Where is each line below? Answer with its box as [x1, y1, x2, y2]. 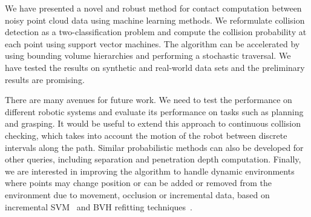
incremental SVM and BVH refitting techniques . [5, 200, 192, 213]
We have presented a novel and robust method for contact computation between [5, 2, 302, 14]
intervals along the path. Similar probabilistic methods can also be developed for [5, 141, 304, 153]
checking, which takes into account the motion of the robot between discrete [5, 129, 287, 141]
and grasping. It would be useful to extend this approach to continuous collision [5, 117, 301, 130]
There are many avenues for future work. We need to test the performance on [5, 93, 292, 106]
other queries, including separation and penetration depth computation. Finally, [5, 153, 301, 165]
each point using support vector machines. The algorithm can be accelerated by [5, 37, 300, 50]
